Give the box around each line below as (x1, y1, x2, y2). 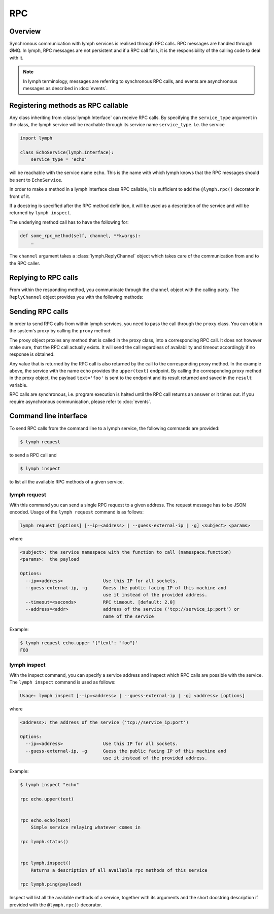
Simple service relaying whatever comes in (30, 824, 141, 831)
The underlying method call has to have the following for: (9, 219, 129, 225)
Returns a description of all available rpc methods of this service (30, 867, 208, 873)
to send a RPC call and (9, 452, 57, 458)
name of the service (102, 613, 154, 619)
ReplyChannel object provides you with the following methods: (9, 294, 144, 300)
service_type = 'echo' (30, 157, 87, 162)
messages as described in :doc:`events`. (23, 85, 108, 92)
